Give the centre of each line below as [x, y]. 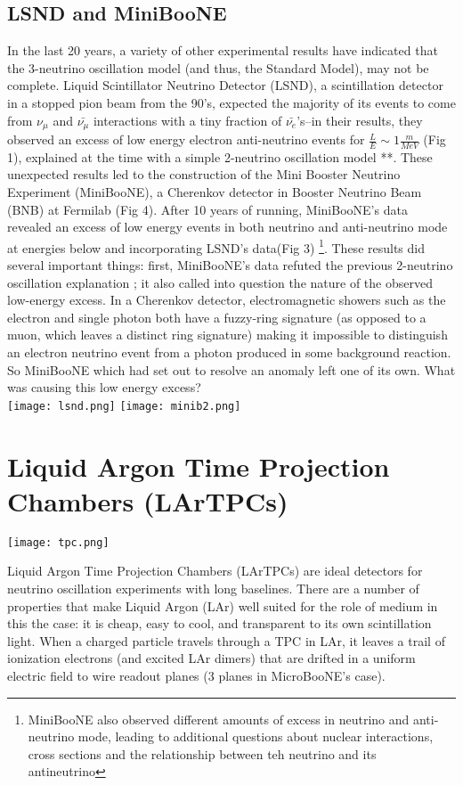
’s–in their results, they [360, 120]
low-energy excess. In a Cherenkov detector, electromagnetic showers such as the [227, 300]
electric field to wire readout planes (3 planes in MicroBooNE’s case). [196, 676]
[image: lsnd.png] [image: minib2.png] [124, 406]
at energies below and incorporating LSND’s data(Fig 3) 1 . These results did [216, 246]
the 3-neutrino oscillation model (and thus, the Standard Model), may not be [218, 67]
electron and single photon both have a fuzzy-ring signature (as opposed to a [217, 317]
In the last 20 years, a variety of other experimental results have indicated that [223, 50]
